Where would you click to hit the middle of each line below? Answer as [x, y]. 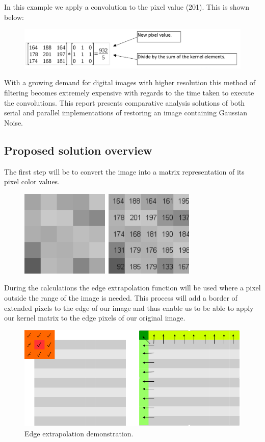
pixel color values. [32, 181]
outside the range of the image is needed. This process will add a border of [121, 297]
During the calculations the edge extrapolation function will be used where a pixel [132, 288]
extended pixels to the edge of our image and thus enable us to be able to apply [129, 308]
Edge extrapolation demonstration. [79, 434]
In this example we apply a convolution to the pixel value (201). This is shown [127, 7]
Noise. [14, 122]
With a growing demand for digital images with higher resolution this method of [130, 82]
